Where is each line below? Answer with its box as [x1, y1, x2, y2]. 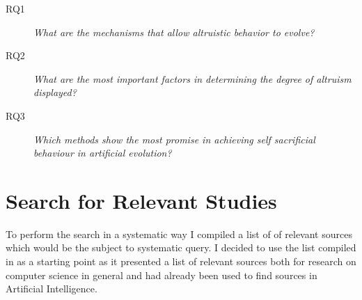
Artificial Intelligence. [6, 281, 97, 296]
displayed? [33, 85, 77, 100]
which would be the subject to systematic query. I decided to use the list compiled [6, 240, 356, 255]
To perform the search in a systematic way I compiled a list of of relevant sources [6, 226, 352, 241]
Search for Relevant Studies [6, 186, 277, 214]
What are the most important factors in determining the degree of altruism [33, 71, 352, 86]
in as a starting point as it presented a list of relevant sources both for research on [6, 254, 356, 269]
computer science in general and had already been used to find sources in [6, 267, 317, 282]
